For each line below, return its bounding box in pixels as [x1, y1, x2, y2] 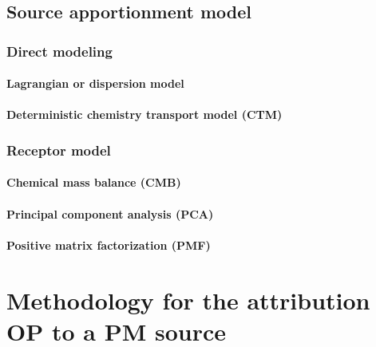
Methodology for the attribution [6, 283, 370, 316]
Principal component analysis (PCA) [6, 205, 214, 222]
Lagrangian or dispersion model [6, 75, 184, 92]
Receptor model [6, 140, 111, 160]
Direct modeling [6, 41, 113, 61]
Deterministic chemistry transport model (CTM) [6, 106, 283, 123]
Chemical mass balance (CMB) [6, 174, 181, 191]
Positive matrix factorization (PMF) [6, 236, 211, 253]
